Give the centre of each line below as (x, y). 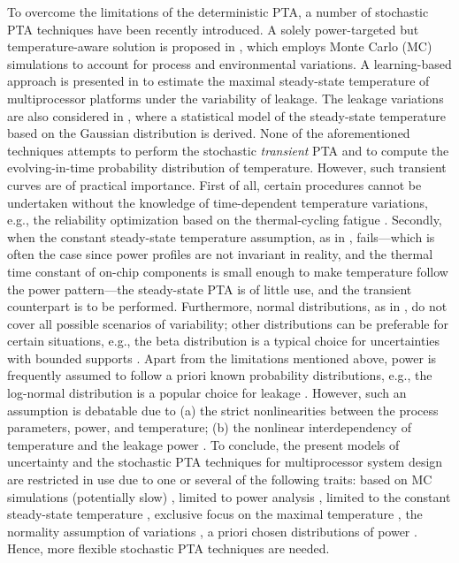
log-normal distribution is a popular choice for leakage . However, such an (207, 393)
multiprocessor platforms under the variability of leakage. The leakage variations (226, 98)
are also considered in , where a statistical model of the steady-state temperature (227, 115)
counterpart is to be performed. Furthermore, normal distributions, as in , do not (227, 306)
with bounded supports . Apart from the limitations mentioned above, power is (222, 358)
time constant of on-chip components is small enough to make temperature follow (228, 271)
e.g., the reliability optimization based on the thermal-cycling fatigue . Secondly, (225, 220)
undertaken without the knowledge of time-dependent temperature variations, (218, 202)
